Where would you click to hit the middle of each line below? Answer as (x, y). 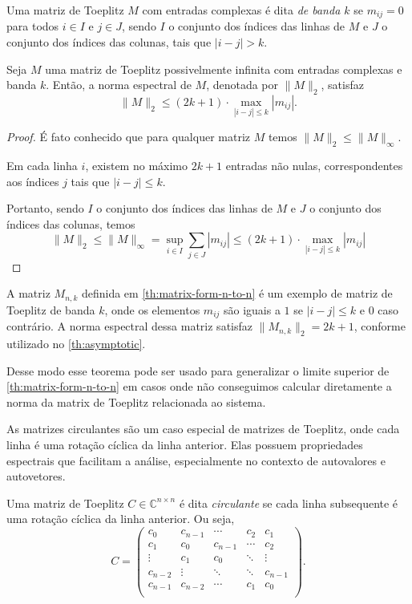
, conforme (380, 326)
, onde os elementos (152, 309)
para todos (33, 26)
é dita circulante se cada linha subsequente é (289, 503)
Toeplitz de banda (51, 309)
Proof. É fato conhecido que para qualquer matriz (128, 137)
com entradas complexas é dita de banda (241, 10)
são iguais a (252, 309)
